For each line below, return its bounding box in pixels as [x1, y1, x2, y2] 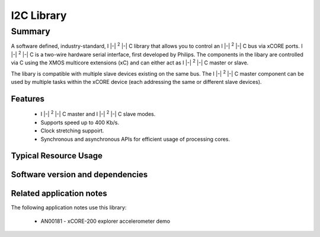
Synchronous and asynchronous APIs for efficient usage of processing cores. [40, 135, 231, 142]
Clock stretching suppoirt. [40, 127, 104, 134]
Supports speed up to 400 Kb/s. [40, 119, 120, 126]
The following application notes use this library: [11, 204, 127, 211]
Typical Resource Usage [11, 151, 103, 161]
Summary [11, 26, 50, 37]
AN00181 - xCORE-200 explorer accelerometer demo [40, 217, 171, 225]
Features [11, 93, 44, 103]
